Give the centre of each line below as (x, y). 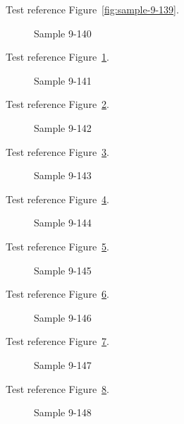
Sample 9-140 (63, 33)
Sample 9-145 (63, 270)
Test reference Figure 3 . (57, 151)
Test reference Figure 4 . (57, 199)
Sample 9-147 (63, 364)
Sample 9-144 (63, 223)
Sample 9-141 (63, 80)
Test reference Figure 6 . (57, 294)
